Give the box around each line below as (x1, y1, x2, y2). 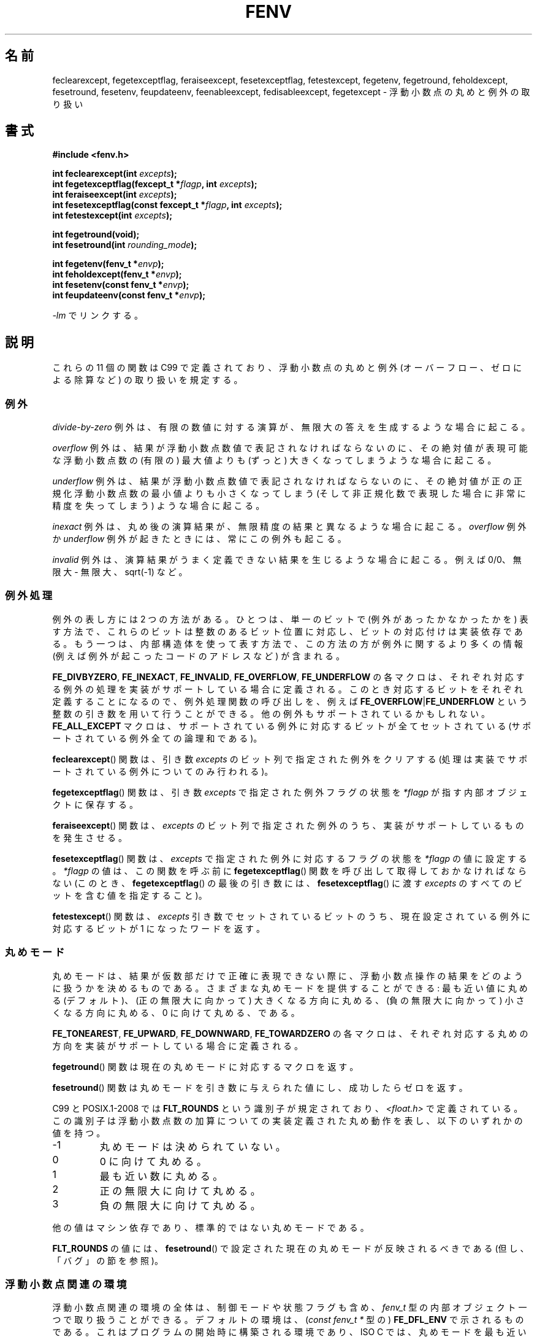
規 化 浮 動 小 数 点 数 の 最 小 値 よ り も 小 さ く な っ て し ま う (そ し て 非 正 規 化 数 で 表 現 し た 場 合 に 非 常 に (52, 488, 526, 499)
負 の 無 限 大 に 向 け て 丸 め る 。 (99, 1199, 261, 1212)
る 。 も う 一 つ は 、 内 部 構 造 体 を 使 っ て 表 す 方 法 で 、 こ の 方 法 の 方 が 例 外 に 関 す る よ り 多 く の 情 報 (52, 638, 523, 649)
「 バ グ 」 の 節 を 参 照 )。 (52, 1255, 163, 1266)
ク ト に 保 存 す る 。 (52, 799, 138, 810)
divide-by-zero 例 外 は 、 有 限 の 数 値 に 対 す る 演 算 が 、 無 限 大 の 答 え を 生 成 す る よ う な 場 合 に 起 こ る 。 (52, 422, 530, 433)
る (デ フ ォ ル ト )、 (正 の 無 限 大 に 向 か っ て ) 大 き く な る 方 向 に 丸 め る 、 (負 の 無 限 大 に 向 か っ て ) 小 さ (52, 994, 525, 1006)
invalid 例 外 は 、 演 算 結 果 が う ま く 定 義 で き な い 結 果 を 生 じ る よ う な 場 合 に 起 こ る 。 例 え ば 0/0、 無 (52, 554, 522, 565)
